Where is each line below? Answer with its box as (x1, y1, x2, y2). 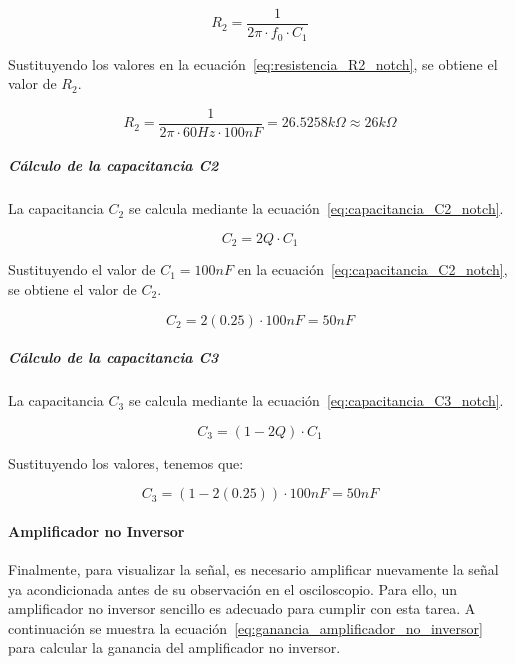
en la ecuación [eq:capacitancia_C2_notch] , (237, 259, 508, 280)
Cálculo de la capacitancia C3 (8, 347, 219, 368)
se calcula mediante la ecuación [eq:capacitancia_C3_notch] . (128, 390, 504, 411)
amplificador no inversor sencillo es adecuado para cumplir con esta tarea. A (8, 598, 476, 619)
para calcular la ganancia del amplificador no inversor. (8, 637, 341, 658)
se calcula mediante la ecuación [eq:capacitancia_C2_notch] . (128, 198, 504, 219)
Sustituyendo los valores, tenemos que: (8, 452, 244, 473)
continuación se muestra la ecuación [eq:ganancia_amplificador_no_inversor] (8, 617, 483, 638)
